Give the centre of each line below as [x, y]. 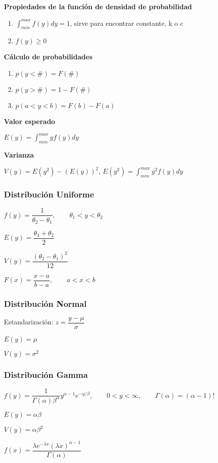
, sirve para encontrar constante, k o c [127, 23]
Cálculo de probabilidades [48, 57]
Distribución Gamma [46, 374]
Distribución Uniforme [49, 194]
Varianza [19, 154]
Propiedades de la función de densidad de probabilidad [98, 6]
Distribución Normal [45, 303]
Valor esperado [30, 121]
